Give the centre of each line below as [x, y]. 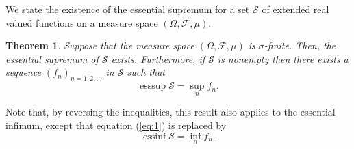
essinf [155, 136]
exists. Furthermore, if [158, 58]
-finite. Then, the [300, 45]
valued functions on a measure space [82, 22]
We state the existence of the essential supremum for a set [128, 9]
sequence [23, 72]
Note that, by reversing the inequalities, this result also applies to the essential [170, 112]
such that [146, 72]
